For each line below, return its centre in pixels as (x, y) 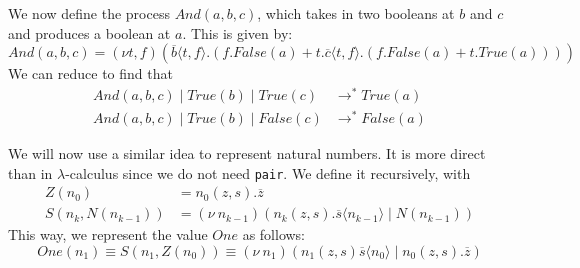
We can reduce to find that (90, 73)
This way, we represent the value (108, 234)
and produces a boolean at (89, 32)
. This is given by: (237, 32)
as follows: (274, 234)
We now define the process (89, 13)
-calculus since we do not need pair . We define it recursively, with (268, 172)
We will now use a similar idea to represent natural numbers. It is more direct (247, 153)
